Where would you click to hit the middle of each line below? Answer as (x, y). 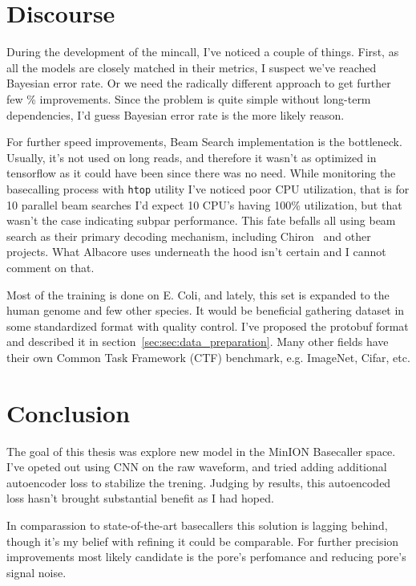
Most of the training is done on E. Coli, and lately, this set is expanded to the (198, 294)
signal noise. (36, 572)
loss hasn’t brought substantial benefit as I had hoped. (140, 498)
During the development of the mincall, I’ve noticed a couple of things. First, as (203, 52)
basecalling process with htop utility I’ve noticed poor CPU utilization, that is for (208, 188)
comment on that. (50, 267)
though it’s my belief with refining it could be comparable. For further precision (203, 541)
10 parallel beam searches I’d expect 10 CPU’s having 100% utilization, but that (204, 204)
